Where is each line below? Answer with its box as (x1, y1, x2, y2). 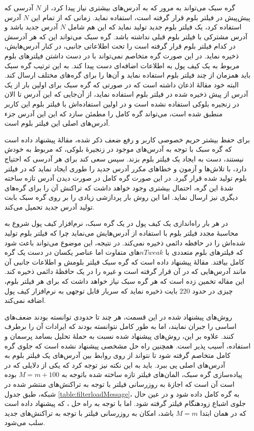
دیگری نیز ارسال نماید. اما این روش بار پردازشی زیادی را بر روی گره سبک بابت (4, 192, 238, 202)
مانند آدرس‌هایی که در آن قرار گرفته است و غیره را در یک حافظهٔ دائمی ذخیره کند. (4, 266, 246, 276)
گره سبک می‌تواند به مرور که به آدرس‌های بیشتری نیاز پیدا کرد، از (43, 2, 235, 12)
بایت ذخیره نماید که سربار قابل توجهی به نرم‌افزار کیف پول (4, 285, 178, 296)
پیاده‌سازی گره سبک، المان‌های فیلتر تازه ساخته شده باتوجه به (61, 369, 242, 379)
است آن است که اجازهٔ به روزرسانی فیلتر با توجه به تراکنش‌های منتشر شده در (4, 378, 235, 389)
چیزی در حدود (192, 285, 233, 296)
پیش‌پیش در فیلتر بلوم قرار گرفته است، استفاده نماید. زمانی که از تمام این (31, 12, 251, 22)
